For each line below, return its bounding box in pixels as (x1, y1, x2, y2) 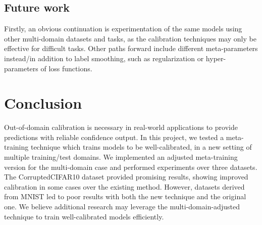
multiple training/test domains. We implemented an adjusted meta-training (4, 152, 238, 162)
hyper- (205, 53, 226, 63)
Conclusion (4, 93, 82, 113)
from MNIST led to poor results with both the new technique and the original (4, 191, 246, 202)
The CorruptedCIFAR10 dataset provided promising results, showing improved (4, 171, 248, 182)
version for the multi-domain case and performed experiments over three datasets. (4, 161, 257, 172)
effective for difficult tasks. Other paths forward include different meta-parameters (4, 43, 258, 54)
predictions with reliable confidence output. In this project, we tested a (4, 131, 224, 142)
